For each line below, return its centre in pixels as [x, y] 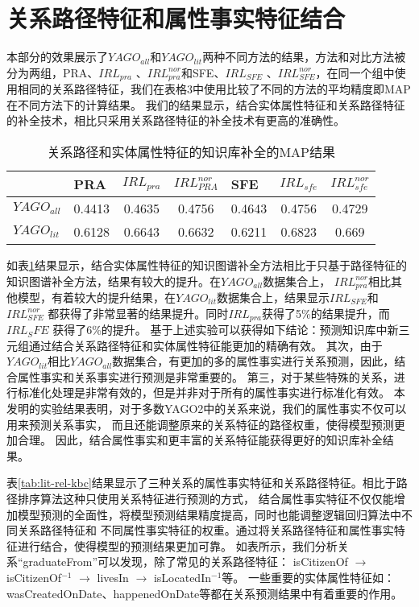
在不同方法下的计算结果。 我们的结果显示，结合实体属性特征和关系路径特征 [206, 104]
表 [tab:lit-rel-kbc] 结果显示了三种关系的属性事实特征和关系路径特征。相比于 [201, 483]
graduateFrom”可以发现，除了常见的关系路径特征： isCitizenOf [185, 562]
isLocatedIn [182, 577]
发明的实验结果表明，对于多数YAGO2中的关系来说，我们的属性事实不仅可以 [207, 409]
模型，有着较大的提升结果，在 [96, 297]
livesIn [113, 577]
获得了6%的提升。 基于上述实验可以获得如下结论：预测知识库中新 [226, 330]
